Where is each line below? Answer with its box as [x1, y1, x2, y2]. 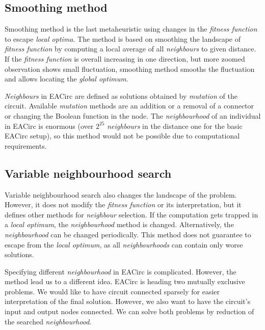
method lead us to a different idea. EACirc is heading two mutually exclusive [5, 276, 245, 287]
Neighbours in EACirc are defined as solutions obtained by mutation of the [5, 90, 237, 101]
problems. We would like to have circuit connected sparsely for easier [5, 286, 220, 296]
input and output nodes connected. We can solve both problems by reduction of [5, 306, 254, 317]
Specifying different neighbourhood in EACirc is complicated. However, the [5, 266, 236, 277]
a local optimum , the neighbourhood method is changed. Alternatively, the [5, 219, 234, 230]
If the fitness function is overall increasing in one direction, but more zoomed [5, 53, 245, 64]
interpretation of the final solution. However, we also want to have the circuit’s [5, 296, 251, 307]
